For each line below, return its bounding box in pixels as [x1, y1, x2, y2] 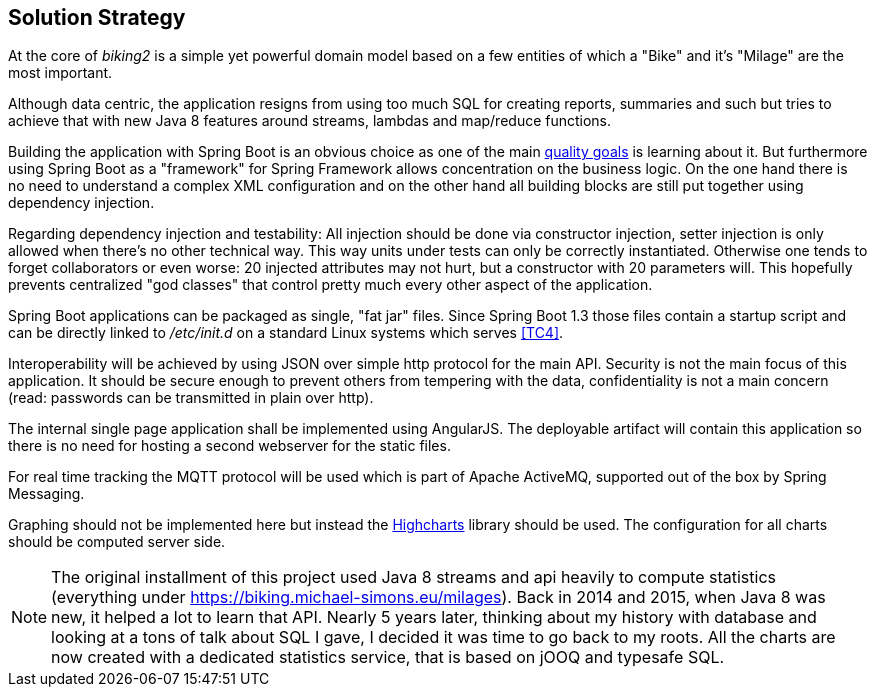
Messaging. [8, 485, 85, 503]
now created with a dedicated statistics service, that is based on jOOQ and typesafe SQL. [51, 647, 725, 668]
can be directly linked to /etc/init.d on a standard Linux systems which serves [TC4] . [8, 324, 564, 342]
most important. [8, 64, 113, 82]
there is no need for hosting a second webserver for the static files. [8, 437, 451, 455]
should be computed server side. [8, 533, 226, 551]
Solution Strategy [8, 5, 186, 30]
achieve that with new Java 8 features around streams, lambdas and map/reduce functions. [8, 112, 612, 130]
